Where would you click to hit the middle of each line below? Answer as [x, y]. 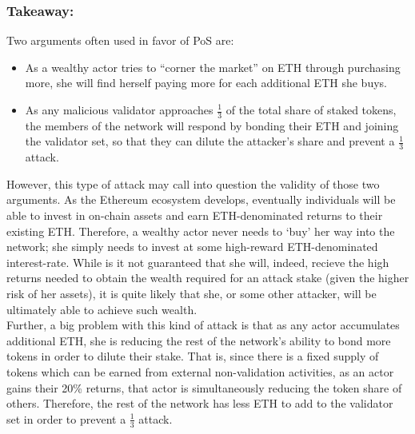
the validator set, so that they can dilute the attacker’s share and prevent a [210, 141]
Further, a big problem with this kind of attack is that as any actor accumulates [203, 325]
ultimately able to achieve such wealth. [102, 309]
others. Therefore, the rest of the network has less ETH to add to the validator [200, 403]
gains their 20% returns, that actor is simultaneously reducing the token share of [204, 387]
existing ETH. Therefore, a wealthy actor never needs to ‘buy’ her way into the [201, 231]
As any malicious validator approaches [119, 109]
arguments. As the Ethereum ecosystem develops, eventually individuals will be [201, 199]
